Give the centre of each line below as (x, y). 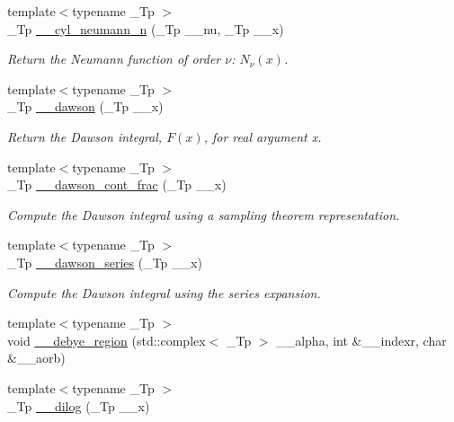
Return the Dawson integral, (85, 136)
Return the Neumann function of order (114, 59)
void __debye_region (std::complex (107, 340)
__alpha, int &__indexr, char (361, 340)
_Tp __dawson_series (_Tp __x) (105, 262)
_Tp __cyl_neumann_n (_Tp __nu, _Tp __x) (146, 28)
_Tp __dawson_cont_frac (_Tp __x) (117, 185)
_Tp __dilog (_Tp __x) (79, 405)
